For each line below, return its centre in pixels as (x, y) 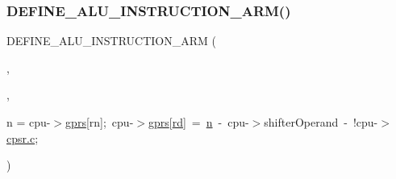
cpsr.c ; (23, 137)
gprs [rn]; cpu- (100, 122)
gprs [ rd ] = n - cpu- (198, 122)
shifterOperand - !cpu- (321, 122)
